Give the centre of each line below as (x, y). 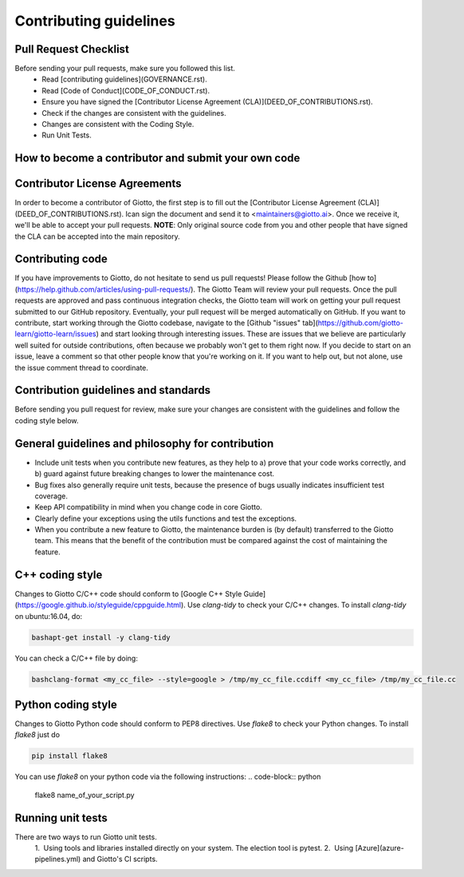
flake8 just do (37, 735)
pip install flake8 (69, 756)
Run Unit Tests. (67, 135)
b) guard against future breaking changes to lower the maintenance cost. (155, 474)
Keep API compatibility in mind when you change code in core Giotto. (148, 507)
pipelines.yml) (58, 859)
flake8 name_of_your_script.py (85, 795)
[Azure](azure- (379, 848)
